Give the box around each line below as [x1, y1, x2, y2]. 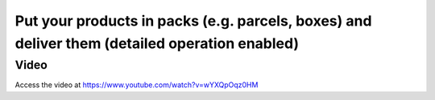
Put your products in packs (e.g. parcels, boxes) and [14, 12, 372, 30]
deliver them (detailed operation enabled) [14, 34, 300, 52]
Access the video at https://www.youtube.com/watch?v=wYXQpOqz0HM [14, 80, 259, 90]
